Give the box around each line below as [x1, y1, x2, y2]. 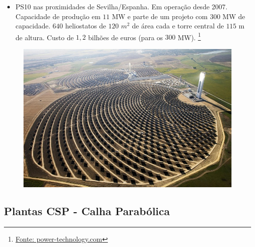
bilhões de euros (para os [88, 32, 163, 42]
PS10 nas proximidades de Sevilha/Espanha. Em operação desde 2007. [15, 1, 228, 11]
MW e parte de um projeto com [112, 11, 208, 21]
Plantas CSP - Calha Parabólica [4, 203, 170, 219]
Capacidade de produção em [15, 11, 101, 21]
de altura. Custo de [15, 32, 74, 42]
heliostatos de [65, 21, 106, 31]
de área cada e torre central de [132, 21, 224, 31]
